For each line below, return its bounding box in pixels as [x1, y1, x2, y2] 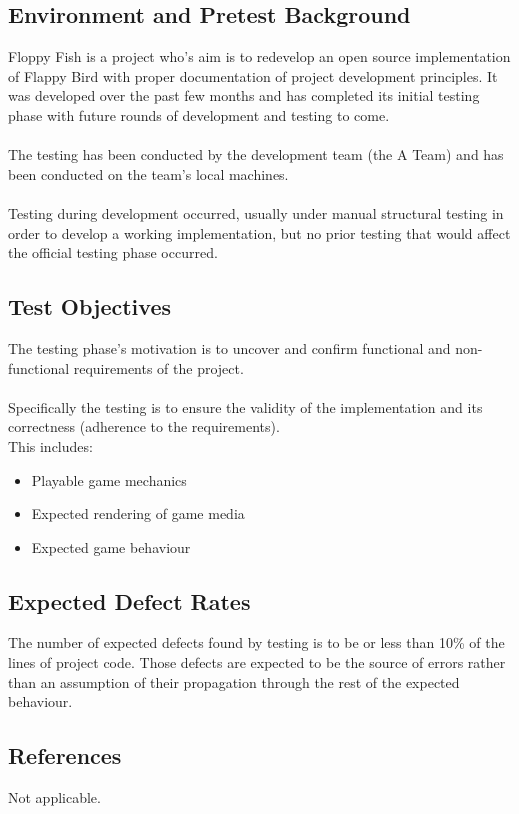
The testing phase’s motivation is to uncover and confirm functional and [8, 337, 451, 358]
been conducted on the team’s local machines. [8, 163, 289, 184]
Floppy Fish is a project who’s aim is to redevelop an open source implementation [8, 46, 511, 67]
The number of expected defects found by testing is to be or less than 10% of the [8, 632, 505, 653]
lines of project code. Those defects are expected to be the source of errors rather [8, 652, 506, 673]
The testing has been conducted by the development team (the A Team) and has [8, 144, 504, 165]
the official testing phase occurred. [8, 242, 218, 263]
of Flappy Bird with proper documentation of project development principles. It [8, 65, 498, 86]
